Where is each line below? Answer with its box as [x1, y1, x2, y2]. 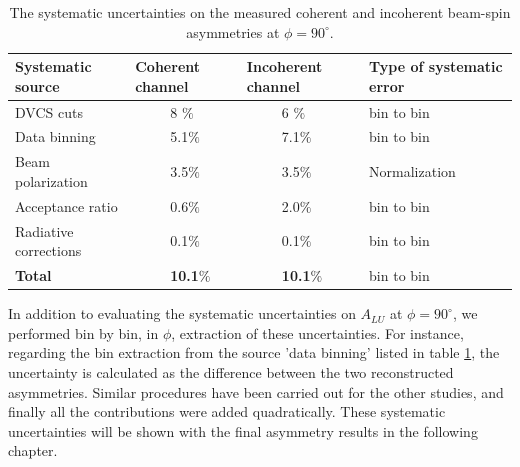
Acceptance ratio [15, 195, 118, 216]
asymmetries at [186, 21, 280, 42]
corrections [15, 240, 82, 261]
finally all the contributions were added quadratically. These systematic [8, 401, 446, 422]
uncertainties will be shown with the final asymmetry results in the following [8, 420, 478, 441]
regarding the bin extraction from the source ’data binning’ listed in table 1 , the [8, 342, 500, 363]
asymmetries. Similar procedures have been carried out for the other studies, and [8, 381, 504, 402]
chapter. [8, 440, 58, 461]
